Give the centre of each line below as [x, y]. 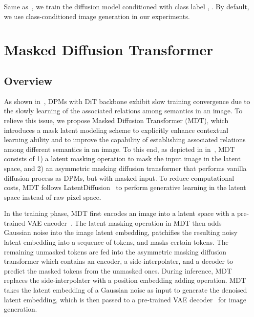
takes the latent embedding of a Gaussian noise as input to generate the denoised [126, 290]
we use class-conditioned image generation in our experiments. [97, 16]
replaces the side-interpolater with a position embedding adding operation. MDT [125, 280]
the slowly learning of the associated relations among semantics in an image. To [123, 111]
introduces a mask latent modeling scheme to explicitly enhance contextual [116, 130]
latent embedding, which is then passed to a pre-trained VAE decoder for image [125, 299]
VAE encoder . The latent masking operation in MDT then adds [125, 222]
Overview [28, 80]
